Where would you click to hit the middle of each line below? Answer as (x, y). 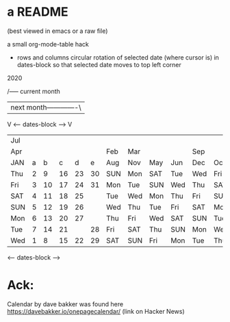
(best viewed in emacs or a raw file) (57, 31)
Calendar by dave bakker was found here (65, 304)
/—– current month (34, 91)
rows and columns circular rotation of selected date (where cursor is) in (118, 57)
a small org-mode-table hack (48, 44)
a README (38, 12)
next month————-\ (46, 107)
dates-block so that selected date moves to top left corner (99, 64)
